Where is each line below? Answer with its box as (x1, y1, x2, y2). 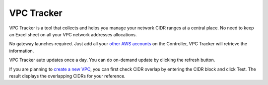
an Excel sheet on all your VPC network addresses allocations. (9, 31, 137, 37)
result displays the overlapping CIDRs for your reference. (9, 73, 126, 79)
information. (9, 48, 34, 54)
